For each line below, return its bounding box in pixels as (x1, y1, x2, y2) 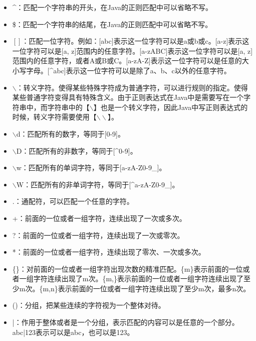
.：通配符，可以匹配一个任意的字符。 (12, 196, 134, 206)
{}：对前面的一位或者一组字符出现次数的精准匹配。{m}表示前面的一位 (12, 263, 243, 274)
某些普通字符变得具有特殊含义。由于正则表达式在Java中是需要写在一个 (12, 92, 244, 102)
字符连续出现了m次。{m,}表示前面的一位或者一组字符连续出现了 (33, 273, 244, 284)
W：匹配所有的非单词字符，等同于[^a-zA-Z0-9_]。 (16, 179, 179, 189)
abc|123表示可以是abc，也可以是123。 (12, 326, 134, 337)
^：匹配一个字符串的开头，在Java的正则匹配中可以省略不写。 (12, 2, 212, 12)
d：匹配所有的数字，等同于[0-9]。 (16, 128, 125, 139)
